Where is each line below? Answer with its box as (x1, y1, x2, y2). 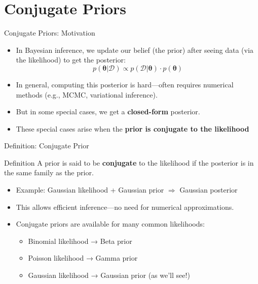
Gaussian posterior (179, 184, 238, 195)
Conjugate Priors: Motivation (4, 27, 95, 38)
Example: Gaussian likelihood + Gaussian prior (16, 184, 164, 195)
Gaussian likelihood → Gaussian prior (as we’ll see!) (28, 270, 190, 280)
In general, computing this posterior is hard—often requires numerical (16, 79, 234, 89)
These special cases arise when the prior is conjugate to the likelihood (16, 123, 249, 134)
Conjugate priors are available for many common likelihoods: (16, 218, 205, 229)
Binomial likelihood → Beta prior (28, 235, 132, 246)
